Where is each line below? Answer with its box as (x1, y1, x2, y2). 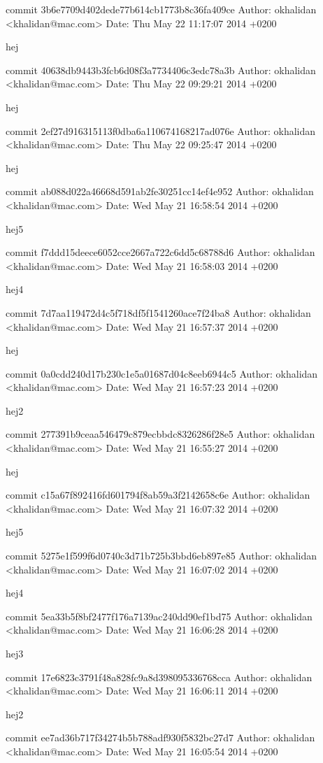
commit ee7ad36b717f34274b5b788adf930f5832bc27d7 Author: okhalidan (6, 730, 315, 745)
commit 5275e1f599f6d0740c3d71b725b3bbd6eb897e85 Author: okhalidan (6, 548, 317, 563)
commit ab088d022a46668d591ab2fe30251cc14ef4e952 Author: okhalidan (6, 184, 314, 199)
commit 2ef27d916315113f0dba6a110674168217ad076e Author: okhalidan (6, 123, 316, 138)
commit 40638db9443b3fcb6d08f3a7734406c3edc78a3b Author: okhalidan (6, 62, 316, 77)
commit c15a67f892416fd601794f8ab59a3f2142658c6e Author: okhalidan (6, 487, 310, 502)
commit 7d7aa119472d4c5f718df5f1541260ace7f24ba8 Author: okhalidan (6, 305, 311, 320)
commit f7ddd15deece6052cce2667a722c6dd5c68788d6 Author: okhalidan (6, 245, 315, 259)
